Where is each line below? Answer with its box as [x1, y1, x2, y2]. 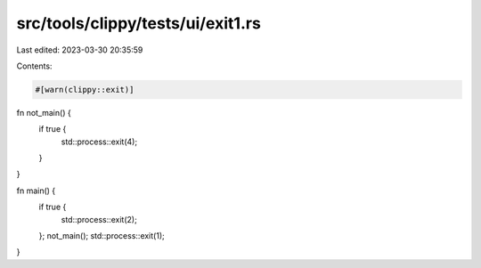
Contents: [16, 61, 53, 71]
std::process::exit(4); [61, 136, 138, 147]
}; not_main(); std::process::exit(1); [38, 231, 165, 241]
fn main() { [16, 185, 56, 196]
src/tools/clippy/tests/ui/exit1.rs [16, 13, 262, 33]
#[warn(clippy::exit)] [35, 85, 135, 94]
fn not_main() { [16, 107, 71, 118]
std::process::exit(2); [61, 214, 137, 224]
